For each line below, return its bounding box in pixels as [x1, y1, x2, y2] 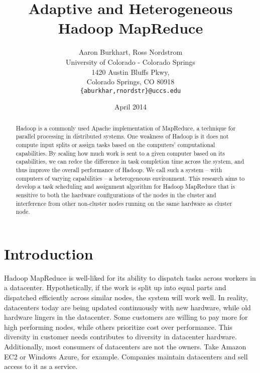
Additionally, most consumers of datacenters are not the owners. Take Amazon [4, 341, 246, 352]
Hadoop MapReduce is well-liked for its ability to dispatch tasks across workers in [4, 272, 256, 283]
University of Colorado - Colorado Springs [66, 56, 195, 67]
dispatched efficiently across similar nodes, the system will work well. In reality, [4, 292, 248, 303]
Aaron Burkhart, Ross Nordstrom [78, 47, 183, 57]
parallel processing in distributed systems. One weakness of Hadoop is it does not [16, 132, 229, 141]
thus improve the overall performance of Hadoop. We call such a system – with [16, 166, 222, 174]
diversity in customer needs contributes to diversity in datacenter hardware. [4, 331, 237, 342]
